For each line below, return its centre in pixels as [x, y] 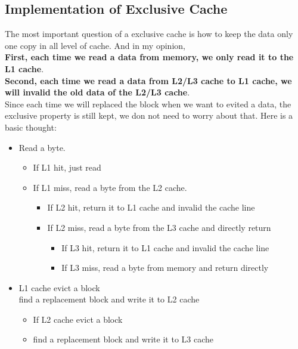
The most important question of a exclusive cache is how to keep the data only [149, 34]
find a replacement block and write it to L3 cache [123, 339]
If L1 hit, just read [67, 167]
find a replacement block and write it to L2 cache [109, 299]
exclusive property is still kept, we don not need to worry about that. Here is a [149, 115]
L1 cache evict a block [59, 287]
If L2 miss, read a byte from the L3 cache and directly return [159, 227]
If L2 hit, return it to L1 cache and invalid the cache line [151, 207]
